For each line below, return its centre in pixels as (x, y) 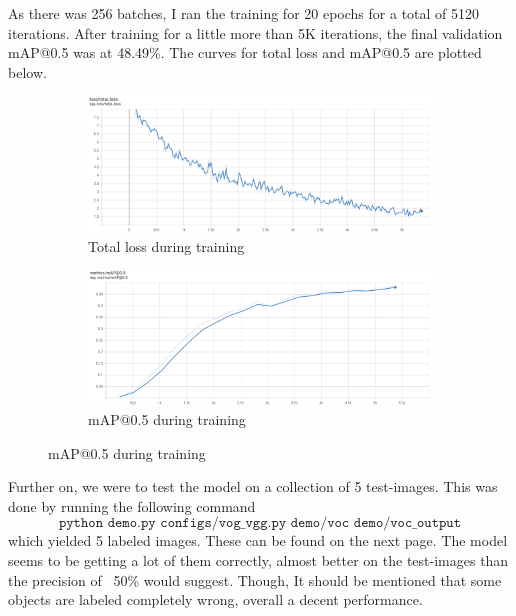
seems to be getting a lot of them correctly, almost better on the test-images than (258, 560)
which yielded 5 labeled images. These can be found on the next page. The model (258, 540)
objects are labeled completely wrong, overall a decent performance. (215, 599)
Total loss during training (166, 245)
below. (27, 71)
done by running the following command (132, 505)
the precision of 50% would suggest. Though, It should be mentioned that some (255, 579)
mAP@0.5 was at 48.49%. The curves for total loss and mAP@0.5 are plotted (245, 52)
